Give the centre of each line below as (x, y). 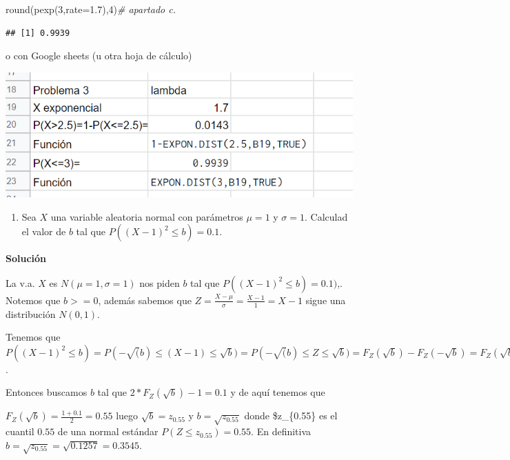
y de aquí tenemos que (278, 392)
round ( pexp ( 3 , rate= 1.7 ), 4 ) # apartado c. (91, 9)
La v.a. (20, 282)
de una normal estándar (108, 431)
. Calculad (326, 216)
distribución (31, 313)
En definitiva (284, 431)
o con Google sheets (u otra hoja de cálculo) (99, 56)
